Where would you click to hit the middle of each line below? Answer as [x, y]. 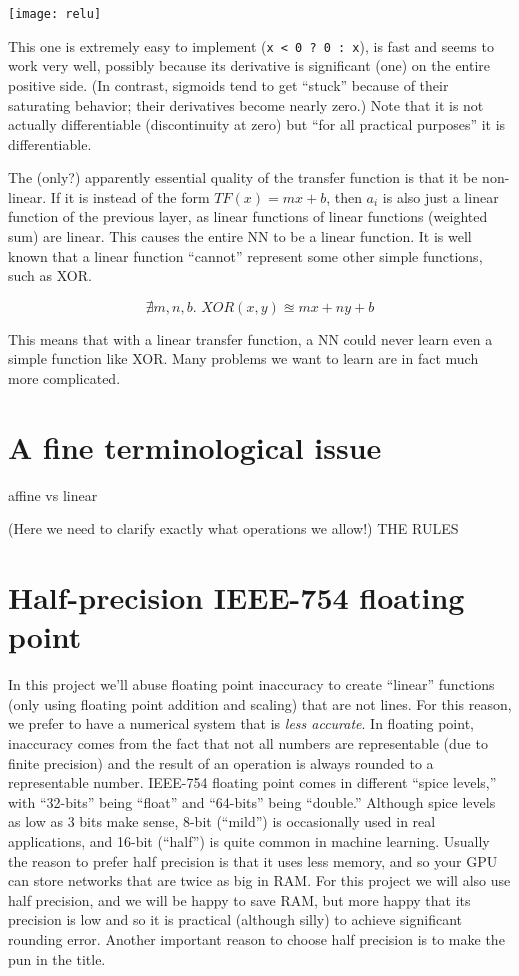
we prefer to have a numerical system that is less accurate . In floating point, [241, 723]
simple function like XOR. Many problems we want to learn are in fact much [243, 358]
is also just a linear [440, 196]
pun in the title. [57, 958]
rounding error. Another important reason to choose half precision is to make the [256, 938]
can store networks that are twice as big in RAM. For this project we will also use [259, 880]
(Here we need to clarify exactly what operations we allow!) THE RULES [233, 528]
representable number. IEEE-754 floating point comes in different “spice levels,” [252, 782]
